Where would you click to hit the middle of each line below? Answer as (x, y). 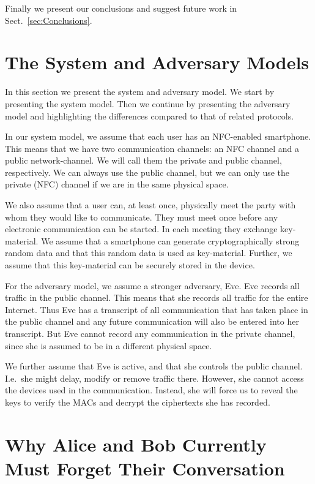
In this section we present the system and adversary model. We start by (140, 92)
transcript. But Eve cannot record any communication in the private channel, (150, 333)
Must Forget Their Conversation (145, 468)
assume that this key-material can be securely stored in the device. (130, 265)
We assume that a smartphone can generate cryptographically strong (170, 240)
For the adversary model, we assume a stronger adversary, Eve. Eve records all (152, 285)
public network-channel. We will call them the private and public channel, (143, 160)
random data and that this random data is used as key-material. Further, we (149, 253)
